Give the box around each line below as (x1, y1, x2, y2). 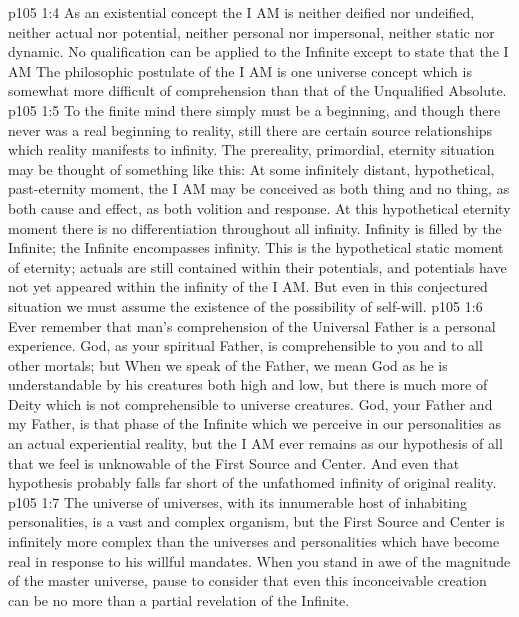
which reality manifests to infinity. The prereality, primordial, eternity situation (8, 139, 495, 160)
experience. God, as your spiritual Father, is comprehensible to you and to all (8, 335, 483, 356)
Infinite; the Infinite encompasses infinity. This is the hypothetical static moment (8, 237, 504, 258)
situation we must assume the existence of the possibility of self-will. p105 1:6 (8, 295, 483, 316)
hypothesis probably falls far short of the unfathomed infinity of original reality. (8, 472, 497, 493)
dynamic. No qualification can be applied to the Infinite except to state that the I (8, 41, 509, 62)
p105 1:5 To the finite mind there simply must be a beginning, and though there (8, 99, 501, 120)
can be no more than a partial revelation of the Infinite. (8, 589, 350, 610)
